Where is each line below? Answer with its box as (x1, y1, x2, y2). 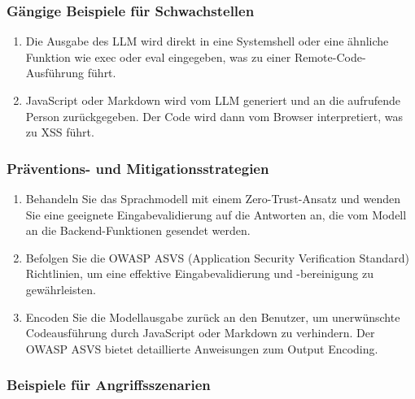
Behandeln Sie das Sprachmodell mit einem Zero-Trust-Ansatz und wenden (25, 190, 401, 206)
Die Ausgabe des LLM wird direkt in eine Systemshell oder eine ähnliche (25, 33, 389, 50)
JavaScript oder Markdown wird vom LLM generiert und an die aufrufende (25, 92, 400, 108)
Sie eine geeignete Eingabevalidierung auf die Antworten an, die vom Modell (25, 206, 407, 223)
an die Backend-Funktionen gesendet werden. (25, 222, 251, 239)
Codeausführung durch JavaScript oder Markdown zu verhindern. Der (25, 324, 375, 341)
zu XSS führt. (25, 124, 94, 141)
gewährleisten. (25, 280, 96, 297)
